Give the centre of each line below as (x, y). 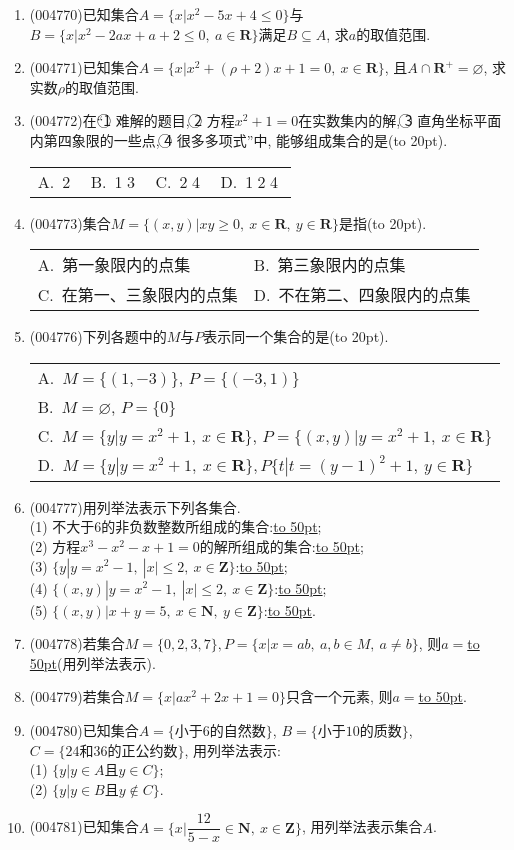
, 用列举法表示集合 (362, 826)
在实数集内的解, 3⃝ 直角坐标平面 (400, 120)
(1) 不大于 (62, 526)
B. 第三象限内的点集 (329, 265)
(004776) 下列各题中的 (98, 336)
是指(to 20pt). (382, 222)
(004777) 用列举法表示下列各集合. (135, 506)
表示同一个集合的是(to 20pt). (296, 336)
